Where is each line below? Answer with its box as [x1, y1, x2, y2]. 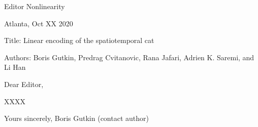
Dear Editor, [4, 78, 44, 89]
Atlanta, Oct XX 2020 [4, 18, 73, 28]
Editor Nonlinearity [4, 1, 65, 11]
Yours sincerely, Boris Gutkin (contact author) [4, 113, 149, 123]
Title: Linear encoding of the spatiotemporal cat [4, 35, 154, 46]
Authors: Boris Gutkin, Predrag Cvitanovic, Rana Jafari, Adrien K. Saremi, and [4, 52, 254, 62]
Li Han [4, 62, 26, 72]
